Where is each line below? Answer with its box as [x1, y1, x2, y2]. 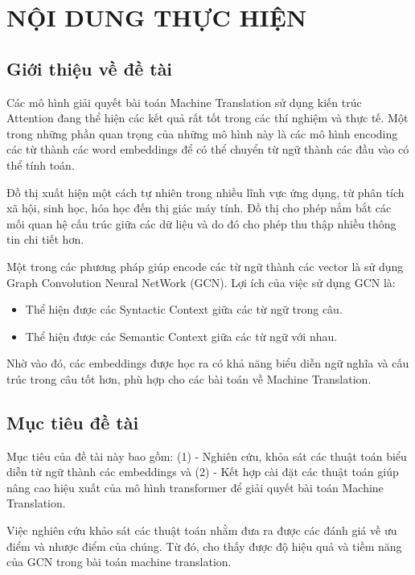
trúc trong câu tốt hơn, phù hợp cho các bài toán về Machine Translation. [6, 370, 372, 387]
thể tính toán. [6, 156, 75, 173]
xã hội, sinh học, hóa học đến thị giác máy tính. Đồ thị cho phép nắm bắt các [6, 199, 392, 216]
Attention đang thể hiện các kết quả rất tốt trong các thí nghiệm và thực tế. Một [6, 109, 409, 126]
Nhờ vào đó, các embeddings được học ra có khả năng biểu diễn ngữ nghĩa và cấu [6, 355, 409, 372]
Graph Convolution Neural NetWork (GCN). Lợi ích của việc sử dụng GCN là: [6, 273, 396, 290]
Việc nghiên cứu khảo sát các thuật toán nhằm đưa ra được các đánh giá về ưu [6, 522, 397, 539]
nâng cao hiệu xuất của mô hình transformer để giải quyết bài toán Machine [6, 478, 384, 495]
